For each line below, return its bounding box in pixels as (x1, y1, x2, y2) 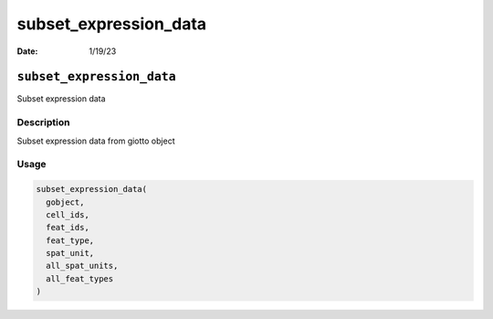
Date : (16, 46, 38, 57)
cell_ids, (46, 209, 90, 219)
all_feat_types (46, 273, 114, 283)
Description (16, 116, 70, 129)
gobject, (46, 197, 85, 207)
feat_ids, (46, 222, 90, 233)
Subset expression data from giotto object (16, 135, 175, 146)
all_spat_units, (46, 261, 119, 271)
